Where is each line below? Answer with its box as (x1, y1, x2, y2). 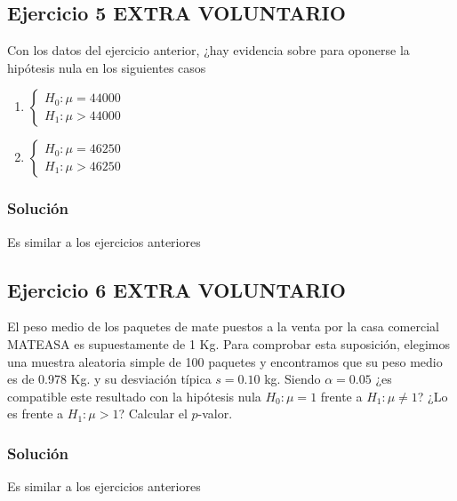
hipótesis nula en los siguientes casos (7, 58, 206, 76)
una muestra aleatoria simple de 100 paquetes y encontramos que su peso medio (7, 352, 443, 370)
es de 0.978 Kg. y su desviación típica (7, 370, 212, 388)
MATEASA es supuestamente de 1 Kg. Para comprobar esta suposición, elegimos (7, 335, 451, 353)
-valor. (197, 404, 233, 423)
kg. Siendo (264, 370, 321, 388)
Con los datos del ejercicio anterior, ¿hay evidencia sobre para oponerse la (7, 41, 410, 60)
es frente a (7, 404, 64, 423)
